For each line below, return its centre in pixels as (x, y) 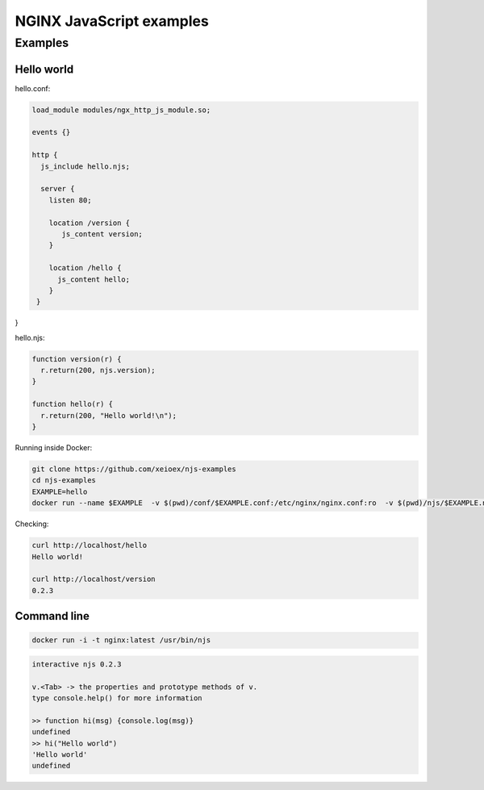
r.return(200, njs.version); (98, 370)
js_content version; (102, 234)
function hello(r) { (72, 404)
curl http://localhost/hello (90, 545)
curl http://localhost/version (94, 579)
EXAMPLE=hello (60, 491)
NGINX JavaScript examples (112, 21)
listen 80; (70, 200)
